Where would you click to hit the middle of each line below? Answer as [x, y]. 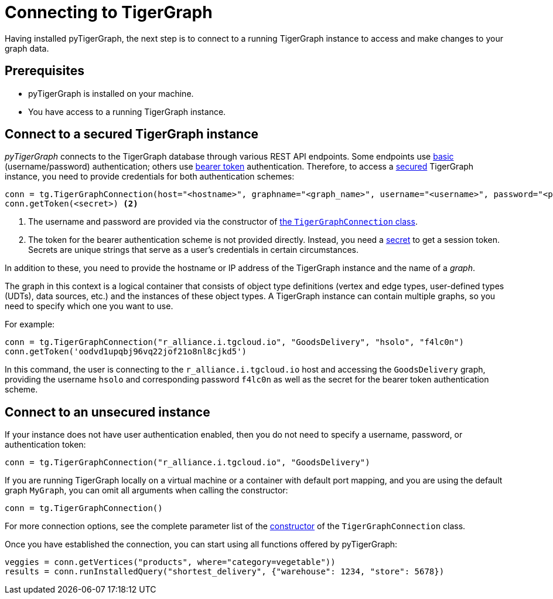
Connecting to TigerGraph [109, 12]
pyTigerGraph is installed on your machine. [111, 93]
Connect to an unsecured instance [107, 412]
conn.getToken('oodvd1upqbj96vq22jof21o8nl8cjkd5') [126, 352]
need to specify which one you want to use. [89, 306]
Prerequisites [45, 71]
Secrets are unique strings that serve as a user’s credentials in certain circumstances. [193, 250]
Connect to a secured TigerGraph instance [132, 134]
